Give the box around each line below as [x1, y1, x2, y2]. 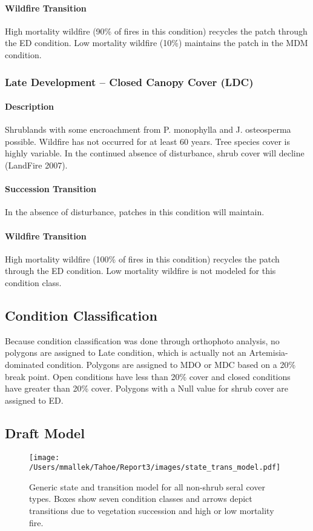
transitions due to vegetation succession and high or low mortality [29, 504, 274, 517]
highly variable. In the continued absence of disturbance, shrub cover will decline [5, 147, 305, 159]
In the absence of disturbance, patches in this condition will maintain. [5, 205, 265, 218]
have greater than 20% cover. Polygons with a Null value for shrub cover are [5, 382, 289, 395]
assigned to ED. [5, 393, 64, 406]
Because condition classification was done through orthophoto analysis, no [5, 334, 280, 347]
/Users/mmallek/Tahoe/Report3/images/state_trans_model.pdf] [29, 463, 281, 472]
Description [5, 100, 54, 113]
